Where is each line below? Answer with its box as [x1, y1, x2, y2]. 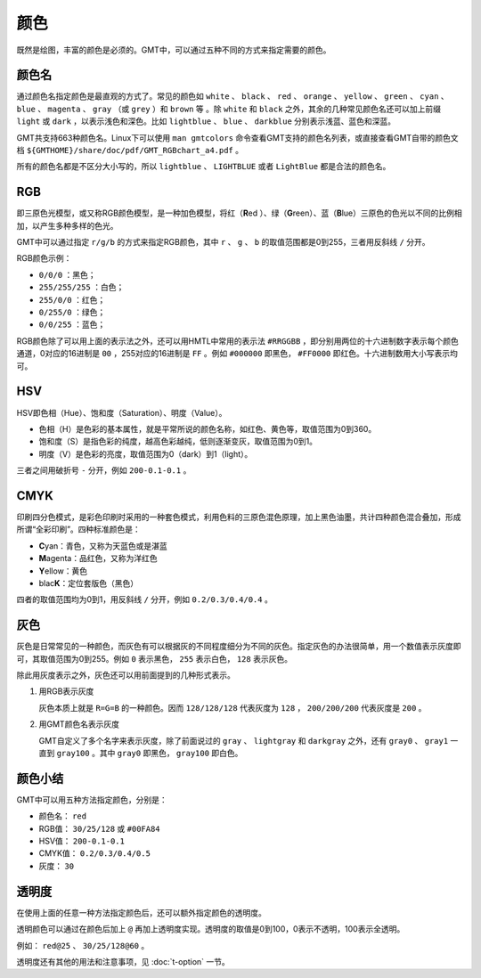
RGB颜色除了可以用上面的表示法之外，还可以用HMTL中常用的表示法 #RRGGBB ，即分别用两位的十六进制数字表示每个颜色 [16, 335, 459, 346]
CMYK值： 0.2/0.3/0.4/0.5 [38, 848, 151, 859]
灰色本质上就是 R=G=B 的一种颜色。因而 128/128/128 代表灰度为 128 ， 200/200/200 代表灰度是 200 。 [38, 702, 427, 713]
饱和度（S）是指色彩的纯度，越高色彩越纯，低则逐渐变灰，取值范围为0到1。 [38, 436, 318, 447]
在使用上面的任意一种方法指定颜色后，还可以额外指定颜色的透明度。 [16, 907, 266, 917]
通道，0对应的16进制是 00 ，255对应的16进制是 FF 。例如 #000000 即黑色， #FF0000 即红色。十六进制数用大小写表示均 [16, 348, 458, 359]
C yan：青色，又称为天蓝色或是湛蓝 [38, 540, 168, 551]
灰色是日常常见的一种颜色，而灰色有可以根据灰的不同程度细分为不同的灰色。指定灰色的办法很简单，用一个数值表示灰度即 [16, 641, 461, 652]
